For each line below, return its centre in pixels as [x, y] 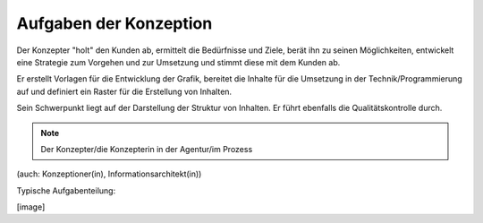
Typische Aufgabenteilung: [66, 190]
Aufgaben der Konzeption [114, 23]
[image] [31, 207]
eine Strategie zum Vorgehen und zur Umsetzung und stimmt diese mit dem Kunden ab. [178, 62]
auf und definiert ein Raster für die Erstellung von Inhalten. [124, 91]
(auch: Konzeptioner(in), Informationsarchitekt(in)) [109, 174]
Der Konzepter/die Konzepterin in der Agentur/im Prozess [147, 149]
